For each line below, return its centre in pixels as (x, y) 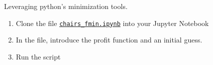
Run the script (38, 56)
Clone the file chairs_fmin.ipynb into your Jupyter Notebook (112, 23)
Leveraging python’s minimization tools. (66, 6)
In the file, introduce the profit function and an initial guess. (109, 40)
